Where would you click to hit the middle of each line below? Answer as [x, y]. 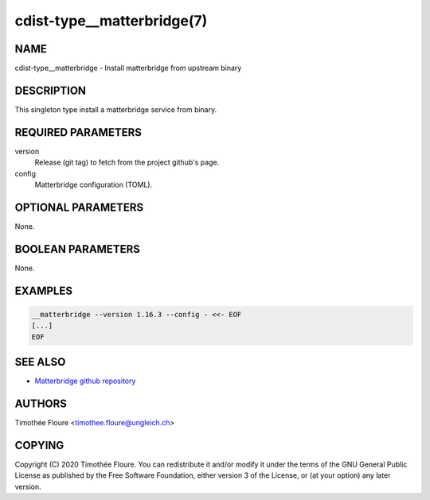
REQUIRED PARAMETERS [78, 132]
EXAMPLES [44, 291]
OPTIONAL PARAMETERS [79, 207]
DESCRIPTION [51, 90]
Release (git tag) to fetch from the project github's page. [127, 162]
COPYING [39, 445]
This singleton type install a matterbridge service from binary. [116, 109]
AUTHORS [41, 403]
